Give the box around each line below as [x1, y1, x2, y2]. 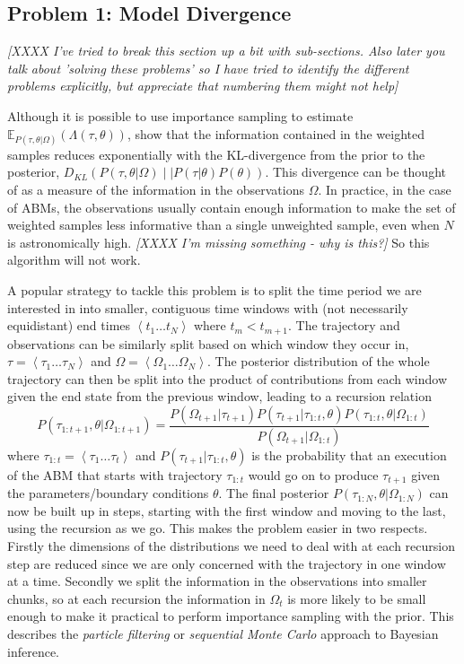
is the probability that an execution [251, 445, 447, 464]
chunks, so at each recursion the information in [7, 589, 266, 607]
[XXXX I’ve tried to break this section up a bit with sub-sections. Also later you [7, 41, 445, 60]
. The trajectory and [287, 316, 400, 335]
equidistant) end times [7, 316, 131, 335]
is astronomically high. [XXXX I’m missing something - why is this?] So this [7, 232, 430, 251]
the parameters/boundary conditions [7, 484, 209, 502]
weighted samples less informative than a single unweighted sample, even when [7, 215, 440, 234]
